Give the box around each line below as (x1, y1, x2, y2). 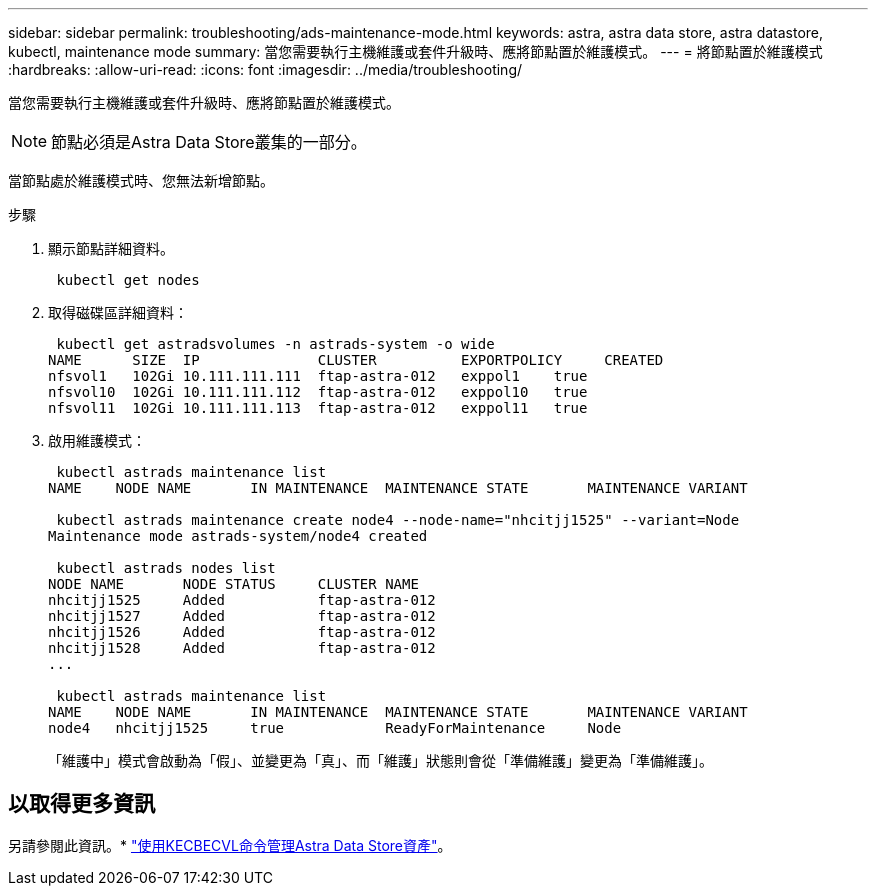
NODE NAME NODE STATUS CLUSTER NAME (48, 576, 419, 592)
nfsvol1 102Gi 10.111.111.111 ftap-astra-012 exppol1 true (48, 368, 588, 384)
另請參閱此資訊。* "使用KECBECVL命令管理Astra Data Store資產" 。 (8, 836, 452, 854)
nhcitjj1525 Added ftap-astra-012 (48, 592, 436, 608)
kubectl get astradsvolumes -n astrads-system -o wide (56, 336, 495, 352)
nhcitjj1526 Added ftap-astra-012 (48, 624, 436, 640)
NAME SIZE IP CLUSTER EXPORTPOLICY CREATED (48, 352, 664, 368)
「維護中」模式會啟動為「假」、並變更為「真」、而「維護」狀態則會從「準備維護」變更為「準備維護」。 (48, 752, 713, 769)
